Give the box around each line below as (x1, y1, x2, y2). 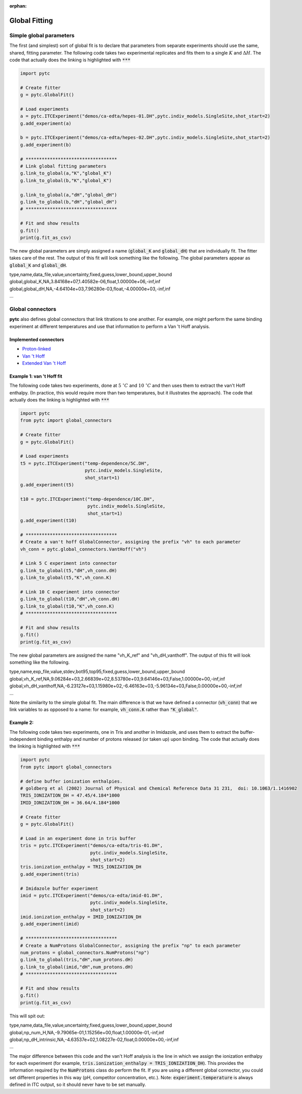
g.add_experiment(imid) (20, 921, 80, 927)
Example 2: (9, 719, 34, 726)
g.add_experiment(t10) (20, 517, 77, 523)
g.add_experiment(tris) (20, 871, 80, 877)
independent (9, 736, 36, 742)
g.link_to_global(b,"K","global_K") (20, 178, 112, 183)
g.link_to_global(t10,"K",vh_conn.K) (20, 603, 115, 609)
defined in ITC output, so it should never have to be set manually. (9, 1082, 146, 1088)
